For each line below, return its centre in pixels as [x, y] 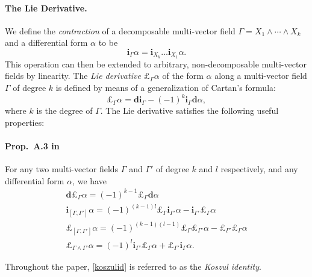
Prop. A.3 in [32, 145]
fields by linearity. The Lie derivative [73, 76]
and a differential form [46, 42]
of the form [183, 76]
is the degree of [64, 110]
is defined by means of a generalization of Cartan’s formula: [166, 88]
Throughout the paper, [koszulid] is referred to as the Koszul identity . [133, 266]
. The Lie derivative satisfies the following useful [189, 110]
